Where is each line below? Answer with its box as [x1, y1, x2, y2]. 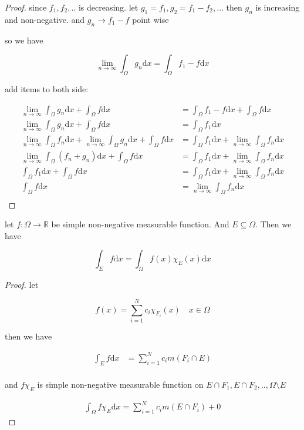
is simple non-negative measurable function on [37, 378, 204, 390]
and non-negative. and [5, 13, 85, 25]
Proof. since [5, 1, 47, 13]
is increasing [255, 1, 300, 13]
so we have [5, 33, 43, 46]
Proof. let [5, 278, 39, 291]
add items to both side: [5, 82, 89, 95]
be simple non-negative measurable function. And [51, 218, 229, 230]
